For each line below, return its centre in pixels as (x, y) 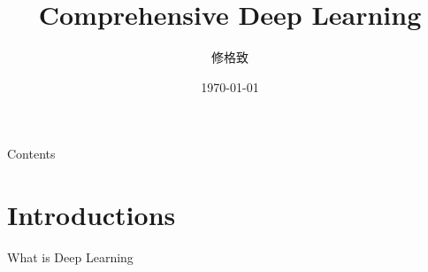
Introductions (92, 215)
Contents (31, 154)
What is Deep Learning (70, 257)
